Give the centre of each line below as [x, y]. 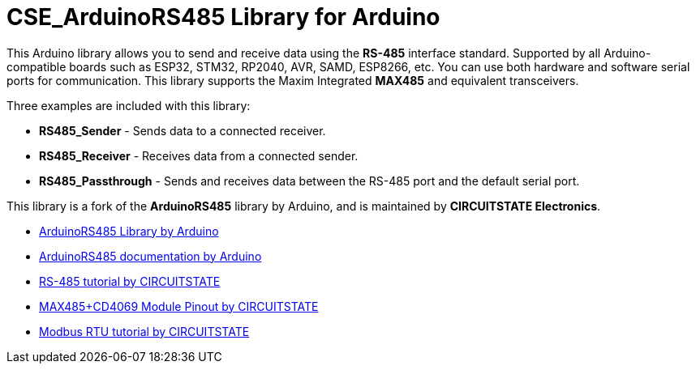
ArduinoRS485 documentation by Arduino [150, 256]
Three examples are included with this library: [129, 105]
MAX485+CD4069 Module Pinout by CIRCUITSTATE [179, 306]
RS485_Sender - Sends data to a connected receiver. [183, 130]
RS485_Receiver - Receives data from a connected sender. [199, 155]
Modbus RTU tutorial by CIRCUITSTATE [144, 331]
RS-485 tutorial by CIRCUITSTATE [130, 281]
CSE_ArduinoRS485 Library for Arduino [223, 17]
